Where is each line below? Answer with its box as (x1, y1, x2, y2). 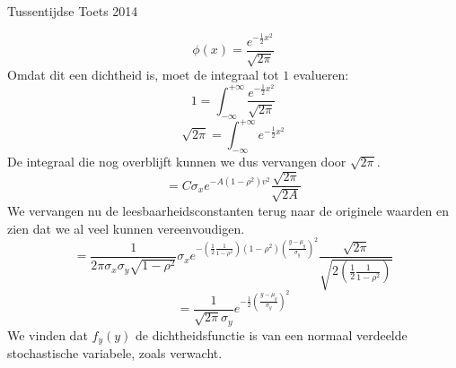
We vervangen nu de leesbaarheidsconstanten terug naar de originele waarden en (7, 201, 450, 219)
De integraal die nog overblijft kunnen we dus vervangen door (7, 152, 346, 171)
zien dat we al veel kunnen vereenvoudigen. (7, 218, 245, 237)
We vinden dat (7, 325, 88, 344)
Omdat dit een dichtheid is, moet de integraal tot (7, 64, 279, 83)
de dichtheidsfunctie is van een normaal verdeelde (135, 325, 408, 344)
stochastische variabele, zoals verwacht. (7, 344, 223, 363)
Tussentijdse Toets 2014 (7, 2, 138, 20)
